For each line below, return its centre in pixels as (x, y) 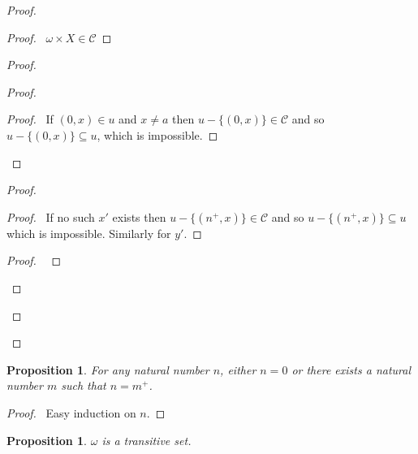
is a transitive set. (147, 440)
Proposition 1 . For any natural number (108, 369)
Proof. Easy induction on (71, 412)
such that (84, 385)
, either (238, 369)
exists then (139, 216)
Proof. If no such (51, 216)
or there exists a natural (351, 369)
